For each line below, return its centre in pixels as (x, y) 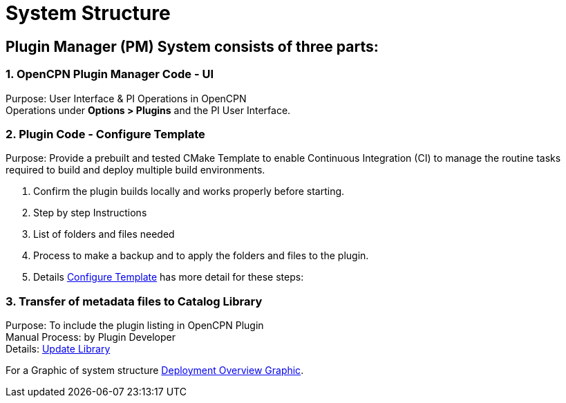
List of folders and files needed (104, 234)
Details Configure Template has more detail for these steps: (169, 277)
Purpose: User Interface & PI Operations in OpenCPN (126, 98)
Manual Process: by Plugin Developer (91, 337)
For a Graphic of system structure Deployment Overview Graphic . (155, 371)
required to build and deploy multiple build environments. (135, 170)
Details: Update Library (58, 349)
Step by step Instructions (90, 213)
